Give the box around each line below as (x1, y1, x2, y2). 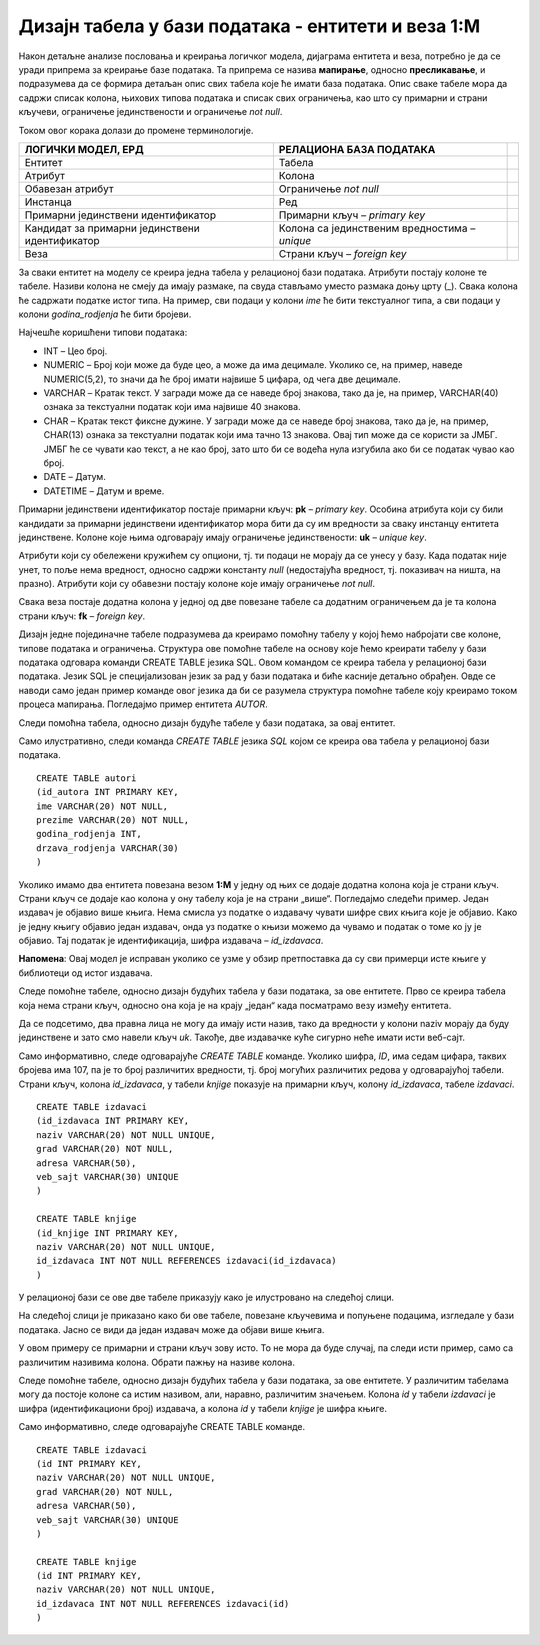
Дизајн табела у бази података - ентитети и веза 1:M (18, 15, 481, 37)
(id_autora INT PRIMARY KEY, (36, 786, 179, 798)
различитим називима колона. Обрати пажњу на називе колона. (18, 1356, 295, 1368)
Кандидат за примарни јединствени (24, 221, 200, 235)
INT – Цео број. (43, 345, 108, 357)
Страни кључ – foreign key (278, 246, 407, 260)
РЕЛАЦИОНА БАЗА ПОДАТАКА (278, 142, 436, 156)
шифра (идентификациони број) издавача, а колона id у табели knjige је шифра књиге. (18, 1402, 388, 1414)
